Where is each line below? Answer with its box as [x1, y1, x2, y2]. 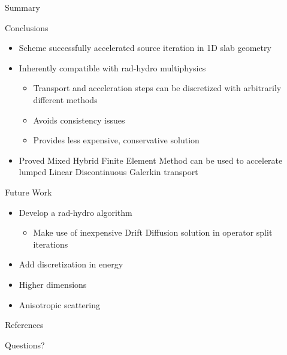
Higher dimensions [19, 278, 87, 290]
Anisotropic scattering [19, 298, 100, 311]
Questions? [5, 338, 45, 351]
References [5, 318, 44, 331]
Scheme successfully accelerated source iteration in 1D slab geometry [19, 41, 271, 54]
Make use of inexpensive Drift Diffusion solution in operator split [33, 226, 273, 239]
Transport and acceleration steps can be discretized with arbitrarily [33, 82, 282, 94]
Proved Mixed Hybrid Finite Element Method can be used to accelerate [19, 154, 283, 166]
